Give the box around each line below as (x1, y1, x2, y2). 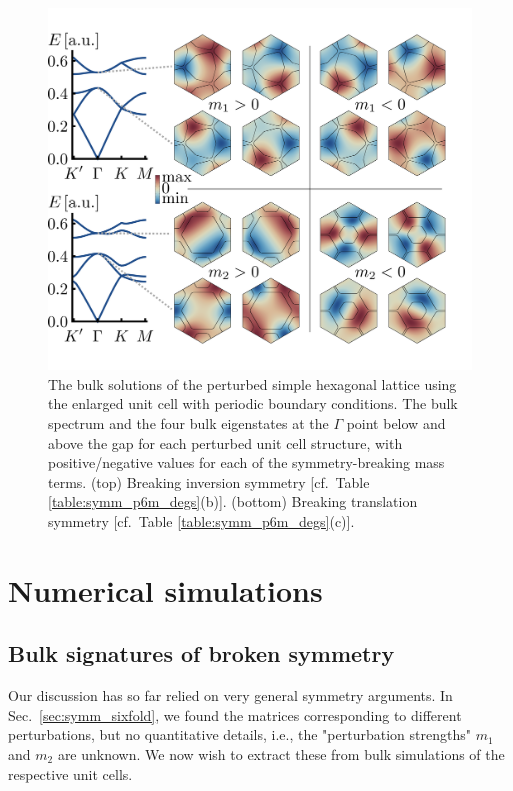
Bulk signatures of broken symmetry (8, 638, 395, 669)
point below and (346, 413, 446, 434)
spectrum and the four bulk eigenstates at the (48, 413, 329, 434)
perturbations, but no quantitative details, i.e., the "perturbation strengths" (8, 724, 471, 745)
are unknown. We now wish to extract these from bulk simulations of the (57, 744, 505, 764)
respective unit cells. (8, 763, 133, 784)
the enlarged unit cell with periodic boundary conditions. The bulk (48, 393, 458, 414)
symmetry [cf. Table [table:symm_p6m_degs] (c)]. (48, 511, 355, 532)
